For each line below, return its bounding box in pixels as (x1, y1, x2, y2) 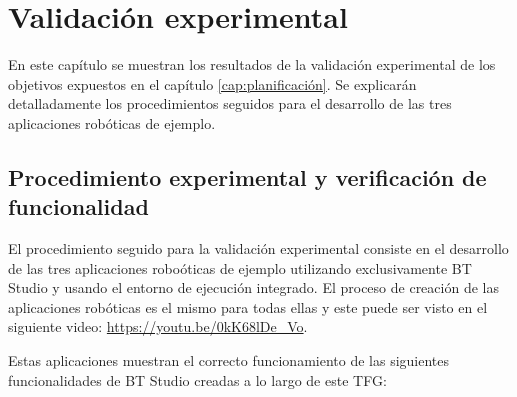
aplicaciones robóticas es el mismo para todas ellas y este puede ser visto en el (8, 296, 488, 317)
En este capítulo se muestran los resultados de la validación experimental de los (8, 54, 496, 75)
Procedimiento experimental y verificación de (8, 161, 487, 192)
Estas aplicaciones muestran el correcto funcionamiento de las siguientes (8, 350, 450, 371)
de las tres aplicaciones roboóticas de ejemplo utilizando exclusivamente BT (8, 257, 472, 278)
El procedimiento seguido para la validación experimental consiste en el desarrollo (8, 238, 509, 259)
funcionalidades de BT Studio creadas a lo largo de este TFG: (8, 369, 387, 390)
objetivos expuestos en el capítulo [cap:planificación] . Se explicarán (8, 73, 417, 94)
